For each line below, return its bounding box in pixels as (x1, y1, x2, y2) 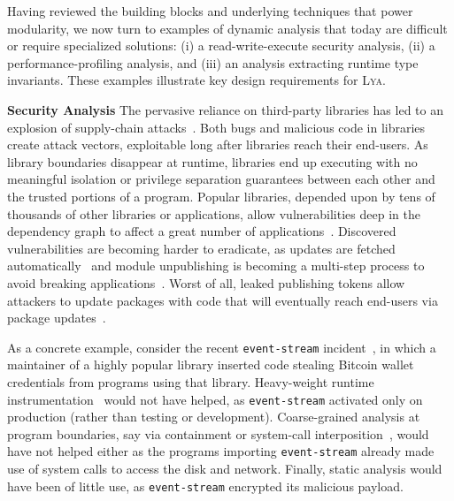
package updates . (7, 308, 106, 327)
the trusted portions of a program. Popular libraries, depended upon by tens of (7, 186, 435, 205)
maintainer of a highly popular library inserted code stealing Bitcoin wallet (7, 355, 414, 374)
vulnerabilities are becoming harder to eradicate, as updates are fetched (7, 239, 396, 257)
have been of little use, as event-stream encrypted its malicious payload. (7, 476, 404, 495)
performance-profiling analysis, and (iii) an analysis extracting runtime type (7, 53, 419, 72)
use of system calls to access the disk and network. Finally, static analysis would (7, 459, 442, 478)
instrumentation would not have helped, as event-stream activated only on (7, 390, 423, 408)
